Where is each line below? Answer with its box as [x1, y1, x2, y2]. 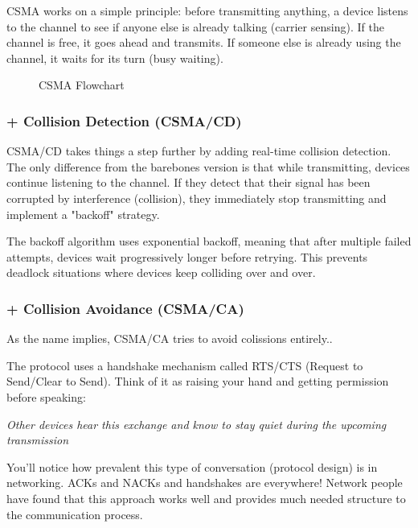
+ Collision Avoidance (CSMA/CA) [6, 298, 244, 318]
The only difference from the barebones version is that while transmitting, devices [6, 158, 410, 175]
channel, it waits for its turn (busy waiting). [6, 49, 223, 66]
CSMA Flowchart [39, 76, 125, 93]
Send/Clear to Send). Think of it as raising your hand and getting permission [6, 373, 389, 390]
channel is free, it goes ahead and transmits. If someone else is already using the [6, 34, 401, 51]
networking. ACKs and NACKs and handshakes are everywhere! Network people [6, 474, 403, 491]
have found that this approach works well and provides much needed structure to [6, 489, 406, 506]
